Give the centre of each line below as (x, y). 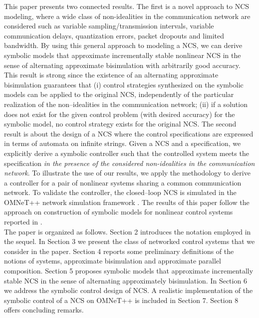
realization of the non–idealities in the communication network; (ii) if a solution (126, 104)
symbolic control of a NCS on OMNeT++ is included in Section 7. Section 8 (121, 300)
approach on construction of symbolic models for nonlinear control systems (119, 212)
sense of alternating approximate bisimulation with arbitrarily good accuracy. (122, 65)
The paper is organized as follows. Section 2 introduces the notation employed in (128, 231)
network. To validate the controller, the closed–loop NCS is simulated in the (120, 192)
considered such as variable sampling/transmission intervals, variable (109, 26)
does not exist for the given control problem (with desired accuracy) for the (120, 114)
